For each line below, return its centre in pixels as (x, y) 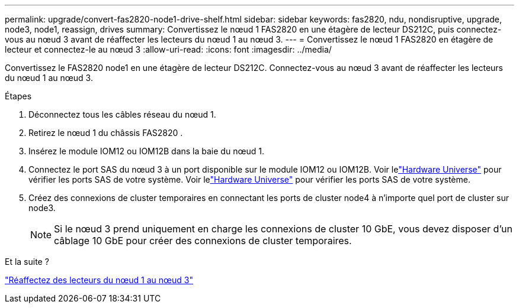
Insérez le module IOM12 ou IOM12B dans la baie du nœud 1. (146, 151)
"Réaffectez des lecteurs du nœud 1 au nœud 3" (99, 280)
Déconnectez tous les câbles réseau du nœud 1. (122, 114)
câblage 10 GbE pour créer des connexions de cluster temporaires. (203, 241)
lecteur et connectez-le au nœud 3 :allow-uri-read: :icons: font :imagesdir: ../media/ (168, 49)
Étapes (18, 96)
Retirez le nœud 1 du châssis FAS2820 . (106, 133)
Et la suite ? (27, 262)
